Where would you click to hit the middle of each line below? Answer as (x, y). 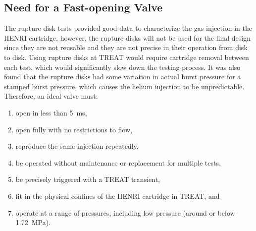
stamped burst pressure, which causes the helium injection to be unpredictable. (124, 86)
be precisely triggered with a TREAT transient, (88, 179)
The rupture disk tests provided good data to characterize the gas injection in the (128, 28)
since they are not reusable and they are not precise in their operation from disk (126, 47)
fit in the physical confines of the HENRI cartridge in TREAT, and (118, 196)
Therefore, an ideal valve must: (51, 96)
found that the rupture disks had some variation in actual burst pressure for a (123, 77)
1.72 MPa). (33, 222)
